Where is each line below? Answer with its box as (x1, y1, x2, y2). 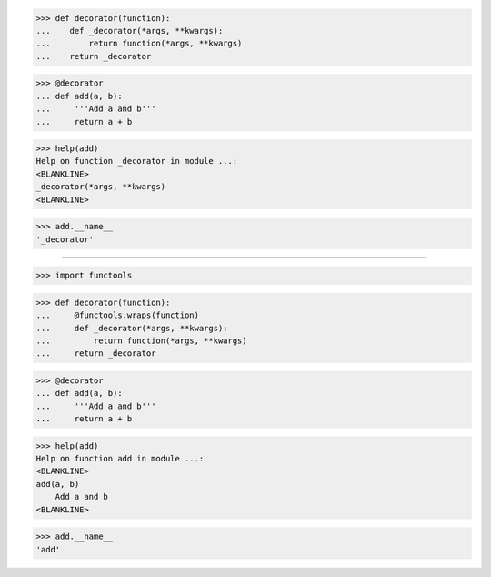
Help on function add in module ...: (35, 453, 205, 464)
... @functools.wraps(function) (35, 310, 200, 320)
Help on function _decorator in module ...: (35, 156, 238, 167)
